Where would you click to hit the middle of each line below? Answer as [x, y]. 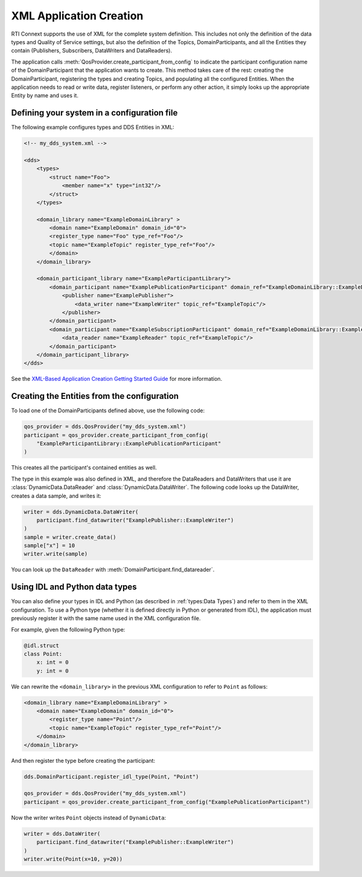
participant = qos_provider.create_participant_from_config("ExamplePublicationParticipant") [167, 802]
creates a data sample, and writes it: [56, 496]
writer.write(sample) [56, 554]
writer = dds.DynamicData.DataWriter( [81, 512]
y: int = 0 [52, 671]
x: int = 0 [52, 662]
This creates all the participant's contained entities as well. [84, 468]
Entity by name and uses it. [45, 95]
